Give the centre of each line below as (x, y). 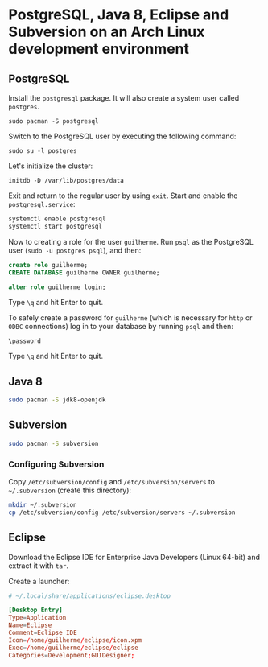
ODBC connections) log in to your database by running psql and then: (121, 327)
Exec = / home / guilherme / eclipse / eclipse (73, 648)
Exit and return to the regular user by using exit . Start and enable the (123, 196)
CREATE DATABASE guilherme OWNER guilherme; (84, 272)
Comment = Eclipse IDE (43, 633)
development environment (99, 49)
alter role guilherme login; (57, 287)
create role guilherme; (48, 265)
